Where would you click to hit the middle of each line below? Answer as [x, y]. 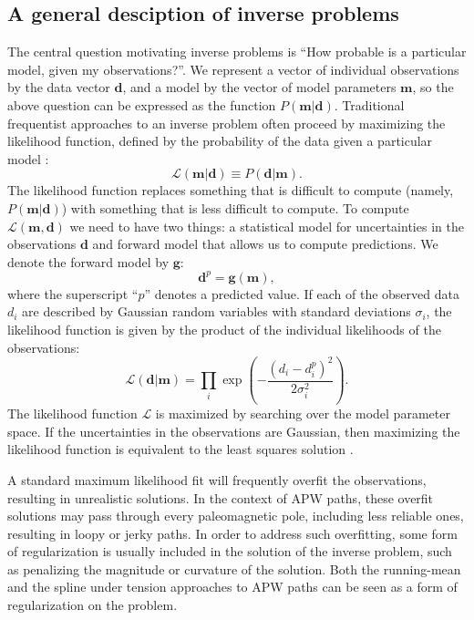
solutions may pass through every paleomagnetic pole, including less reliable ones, [236, 516]
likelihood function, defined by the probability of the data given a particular [220, 141]
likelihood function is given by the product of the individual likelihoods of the [224, 330]
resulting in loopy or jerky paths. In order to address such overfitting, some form [232, 533]
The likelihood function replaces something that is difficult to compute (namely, [231, 190]
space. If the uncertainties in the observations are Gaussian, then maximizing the [234, 431]
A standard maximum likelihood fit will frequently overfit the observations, [217, 479]
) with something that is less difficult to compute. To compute [235, 207]
